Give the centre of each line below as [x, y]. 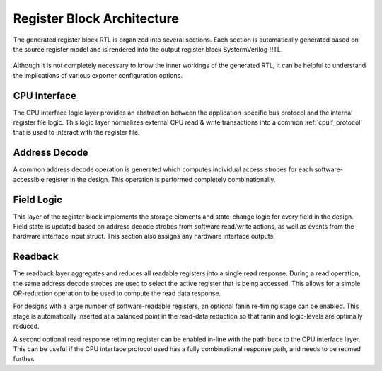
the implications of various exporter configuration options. [98, 75]
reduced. [26, 326]
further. [24, 359]
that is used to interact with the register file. [77, 132]
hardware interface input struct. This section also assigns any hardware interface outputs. [144, 236]
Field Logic [38, 199]
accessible [29, 179]
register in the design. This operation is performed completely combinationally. [161, 179]
